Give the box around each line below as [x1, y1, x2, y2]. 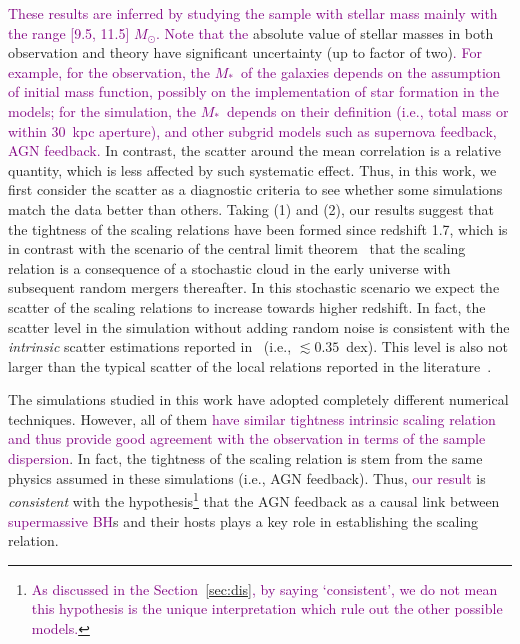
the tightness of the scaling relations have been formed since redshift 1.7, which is [8, 218, 508, 239]
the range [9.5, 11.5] [8, 22, 130, 43]
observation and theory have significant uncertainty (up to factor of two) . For [8, 42, 482, 63]
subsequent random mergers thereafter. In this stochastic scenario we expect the [8, 277, 500, 298]
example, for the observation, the [8, 61, 210, 82]
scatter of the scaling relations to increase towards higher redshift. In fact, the [8, 296, 486, 317]
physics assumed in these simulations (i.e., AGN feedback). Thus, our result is [8, 467, 486, 488]
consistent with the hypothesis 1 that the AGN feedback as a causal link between [8, 488, 500, 511]
